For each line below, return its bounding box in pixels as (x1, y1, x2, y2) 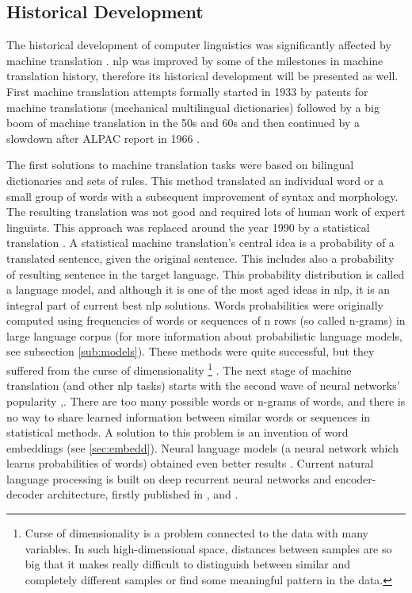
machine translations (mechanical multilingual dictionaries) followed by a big (6, 98, 380, 115)
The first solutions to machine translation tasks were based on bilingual (6, 156, 354, 173)
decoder (6, 486, 44, 503)
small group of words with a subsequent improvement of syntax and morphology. (6, 187, 399, 204)
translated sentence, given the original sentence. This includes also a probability (6, 249, 395, 266)
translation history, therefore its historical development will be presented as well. (6, 67, 399, 84)
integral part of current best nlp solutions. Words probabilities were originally (6, 296, 384, 313)
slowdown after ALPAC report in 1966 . (6, 129, 200, 146)
